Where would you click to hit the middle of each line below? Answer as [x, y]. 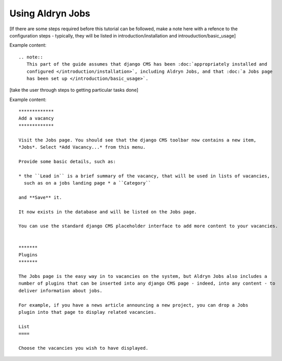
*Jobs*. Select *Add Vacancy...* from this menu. [82, 147]
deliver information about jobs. [61, 290]
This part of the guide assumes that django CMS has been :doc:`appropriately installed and [147, 64]
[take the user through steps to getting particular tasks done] [74, 90]
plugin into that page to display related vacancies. [87, 312]
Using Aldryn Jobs [50, 13]
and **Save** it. [40, 197]
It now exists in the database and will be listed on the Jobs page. [108, 212]
